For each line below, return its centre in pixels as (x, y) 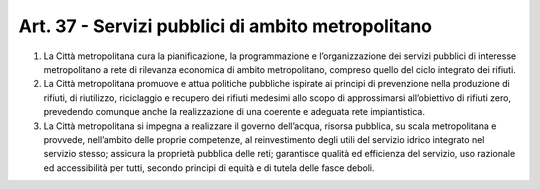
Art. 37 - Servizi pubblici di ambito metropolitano (225, 26)
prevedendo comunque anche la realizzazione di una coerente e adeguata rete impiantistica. (234, 112)
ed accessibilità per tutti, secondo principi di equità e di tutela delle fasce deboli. (209, 167)
